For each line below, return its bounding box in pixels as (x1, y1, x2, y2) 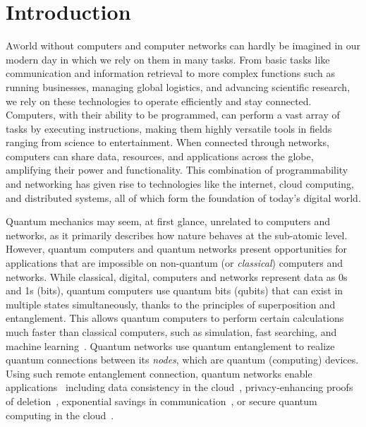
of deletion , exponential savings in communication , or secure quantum (6, 393, 317, 408)
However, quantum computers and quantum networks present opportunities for (6, 241, 347, 256)
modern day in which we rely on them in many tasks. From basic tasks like (6, 52, 330, 66)
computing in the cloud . (6, 407, 114, 422)
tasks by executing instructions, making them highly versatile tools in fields (6, 121, 332, 136)
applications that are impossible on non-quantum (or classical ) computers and (6, 255, 343, 270)
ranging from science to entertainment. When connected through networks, (6, 135, 329, 150)
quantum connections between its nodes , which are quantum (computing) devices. (6, 352, 359, 367)
